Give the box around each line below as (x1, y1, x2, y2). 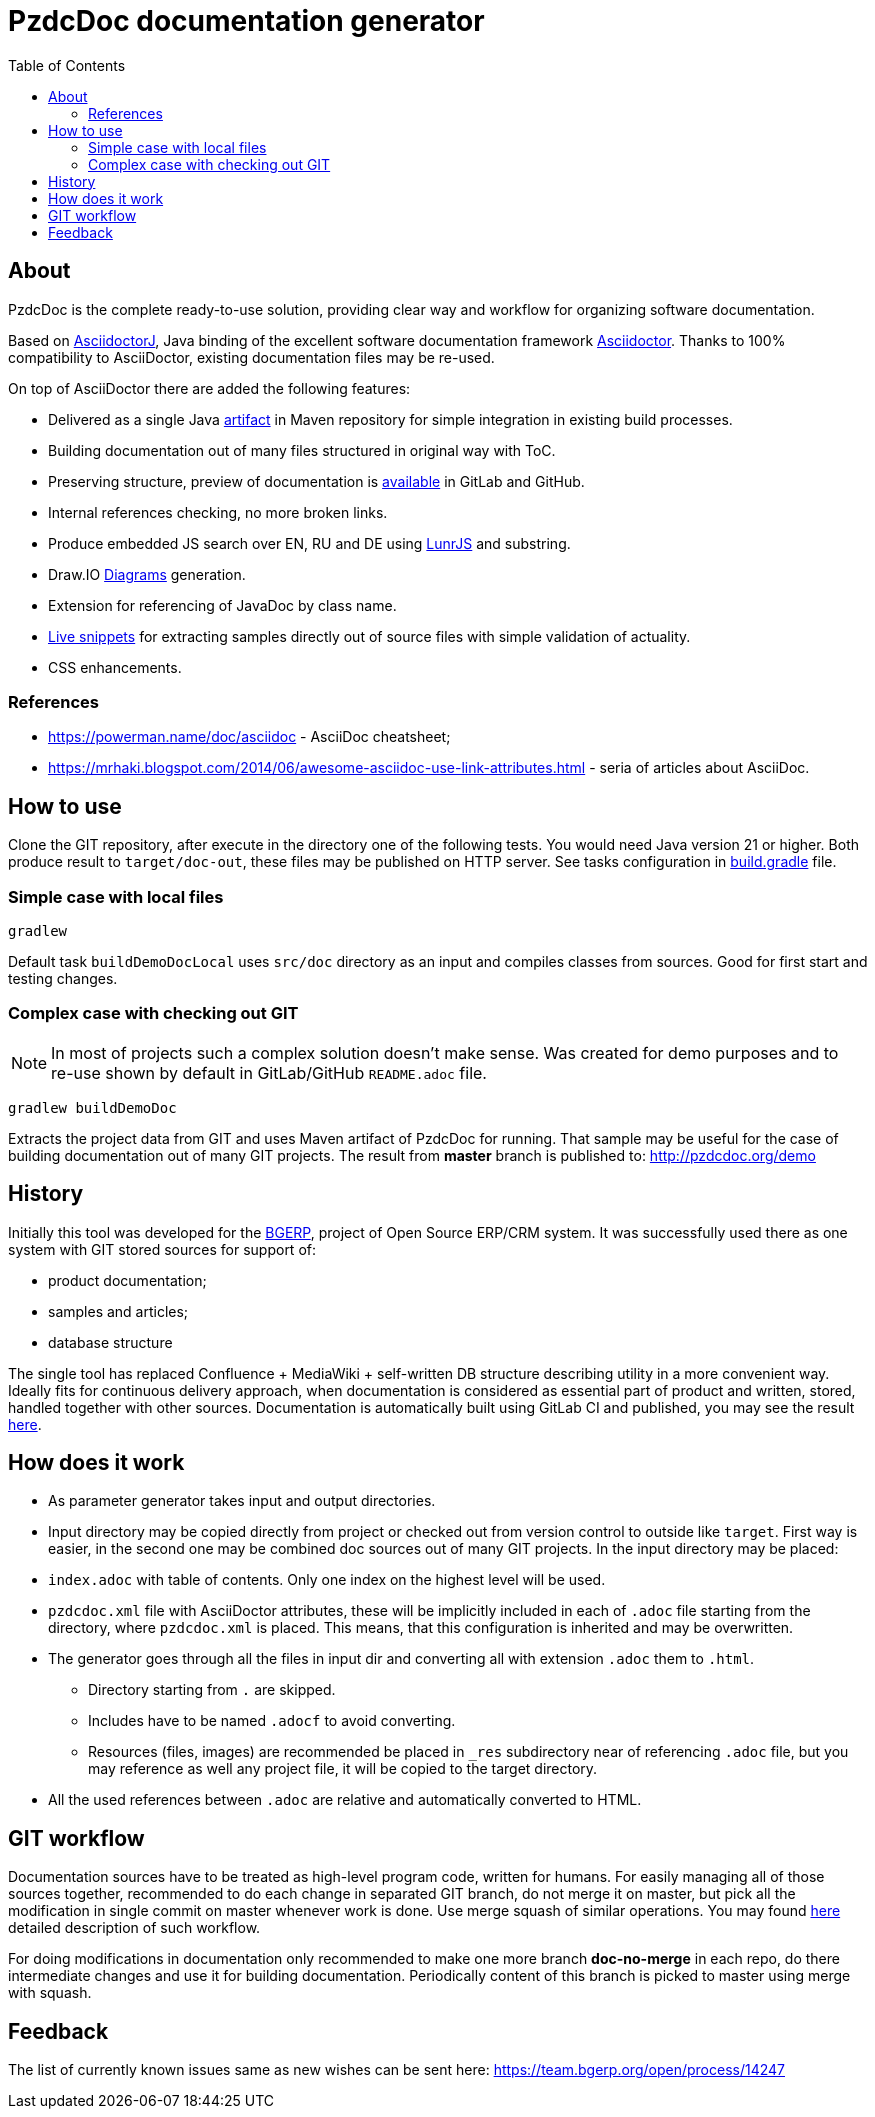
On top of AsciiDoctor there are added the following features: (8, 379, 411, 397)
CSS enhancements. (48, 658, 182, 676)
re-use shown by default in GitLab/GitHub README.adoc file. (51, 1062, 487, 1083)
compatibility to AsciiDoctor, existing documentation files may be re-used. (8, 348, 495, 366)
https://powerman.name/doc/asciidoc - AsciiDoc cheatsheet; (48, 728, 451, 746)
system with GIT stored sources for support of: (8, 1240, 316, 1258)
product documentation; (48, 1271, 207, 1289)
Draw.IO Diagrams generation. (48, 565, 246, 583)
